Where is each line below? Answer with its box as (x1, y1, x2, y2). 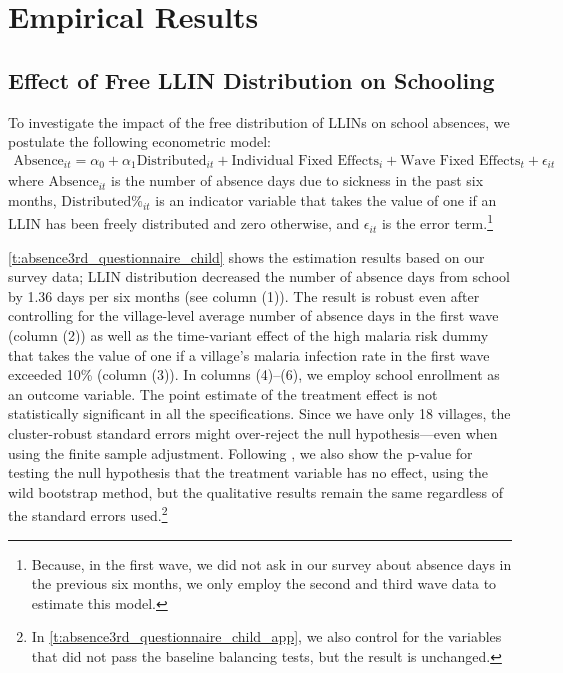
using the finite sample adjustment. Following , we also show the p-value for (8, 442, 473, 463)
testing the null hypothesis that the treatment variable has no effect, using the (8, 462, 488, 483)
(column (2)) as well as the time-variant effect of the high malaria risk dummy (8, 325, 489, 346)
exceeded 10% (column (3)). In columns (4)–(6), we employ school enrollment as (8, 364, 500, 385)
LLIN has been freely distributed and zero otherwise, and (8, 213, 360, 234)
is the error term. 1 (381, 210, 493, 234)
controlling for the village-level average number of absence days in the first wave (8, 305, 499, 326)
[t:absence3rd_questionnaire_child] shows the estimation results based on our (8, 246, 485, 267)
